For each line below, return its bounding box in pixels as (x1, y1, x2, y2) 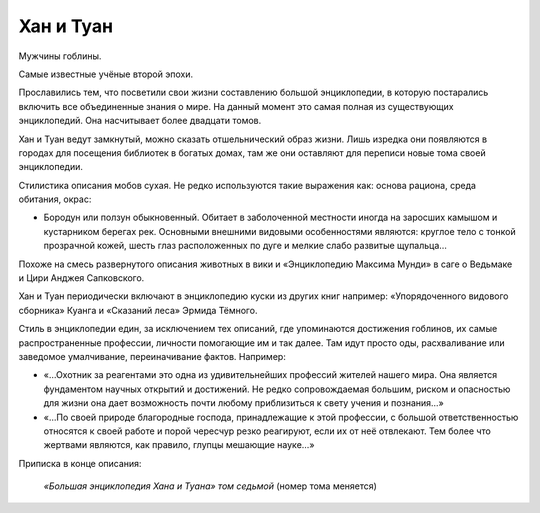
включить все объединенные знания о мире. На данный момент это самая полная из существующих (18, 100, 454, 112)
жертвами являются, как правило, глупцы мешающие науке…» (43, 439, 315, 451)
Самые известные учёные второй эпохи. (18, 68, 194, 80)
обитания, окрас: (18, 193, 92, 205)
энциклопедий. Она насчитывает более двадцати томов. (18, 115, 262, 127)
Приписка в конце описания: (18, 457, 142, 469)
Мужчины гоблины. (18, 50, 102, 62)
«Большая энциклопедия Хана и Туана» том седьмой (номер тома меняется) (43, 480, 377, 492)
